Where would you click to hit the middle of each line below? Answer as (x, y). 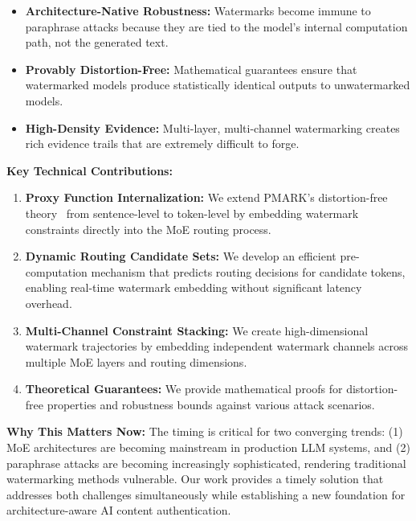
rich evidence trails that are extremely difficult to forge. (162, 144)
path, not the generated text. (97, 42)
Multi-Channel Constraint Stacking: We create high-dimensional (197, 330)
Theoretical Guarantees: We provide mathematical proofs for (184, 389)
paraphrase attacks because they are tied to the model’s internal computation (216, 26)
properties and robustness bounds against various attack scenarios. (211, 404)
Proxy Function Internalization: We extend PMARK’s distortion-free (206, 197)
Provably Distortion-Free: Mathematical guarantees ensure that (191, 69)
